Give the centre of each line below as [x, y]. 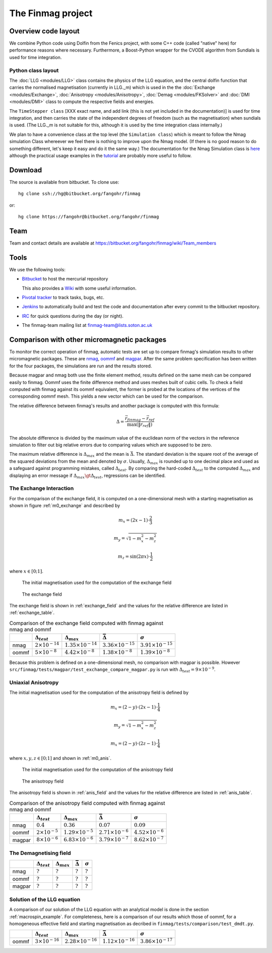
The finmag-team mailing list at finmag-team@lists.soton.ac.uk [87, 325]
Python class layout [34, 70]
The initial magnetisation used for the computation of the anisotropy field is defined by [99, 693]
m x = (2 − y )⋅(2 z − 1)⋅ [134, 744]
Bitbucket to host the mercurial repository [65, 279]
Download [26, 170]
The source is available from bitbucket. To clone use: [64, 182]
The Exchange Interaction [42, 489]
